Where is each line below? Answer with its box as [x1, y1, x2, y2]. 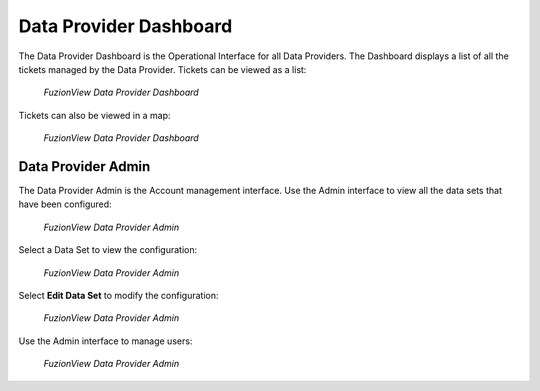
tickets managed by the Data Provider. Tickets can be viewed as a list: [18, 63, 307, 75]
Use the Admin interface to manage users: [18, 335, 193, 347]
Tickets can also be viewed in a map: [18, 109, 171, 121]
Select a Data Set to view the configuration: [18, 244, 198, 256]
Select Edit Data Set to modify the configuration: [18, 289, 219, 301]
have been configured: [18, 198, 112, 210]
